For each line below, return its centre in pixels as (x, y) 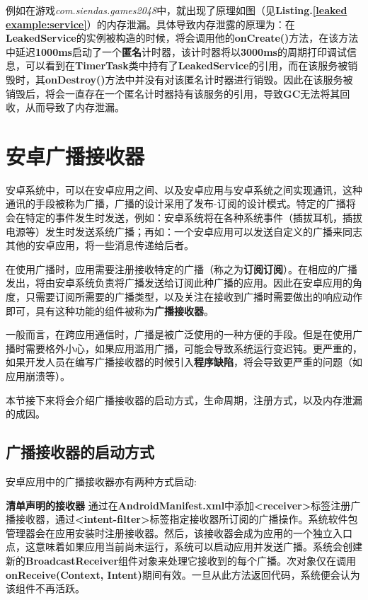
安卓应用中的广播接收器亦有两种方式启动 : (101, 481)
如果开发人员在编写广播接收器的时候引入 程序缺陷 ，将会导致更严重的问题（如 (184, 362)
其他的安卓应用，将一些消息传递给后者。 (100, 245)
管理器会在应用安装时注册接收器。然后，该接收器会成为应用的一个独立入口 (179, 532)
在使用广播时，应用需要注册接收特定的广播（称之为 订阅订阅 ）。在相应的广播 (182, 269)
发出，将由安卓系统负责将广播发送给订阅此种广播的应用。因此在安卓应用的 (179, 283)
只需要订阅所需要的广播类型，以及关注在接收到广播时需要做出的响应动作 (194, 297)
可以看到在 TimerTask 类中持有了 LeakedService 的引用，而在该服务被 (186, 65)
